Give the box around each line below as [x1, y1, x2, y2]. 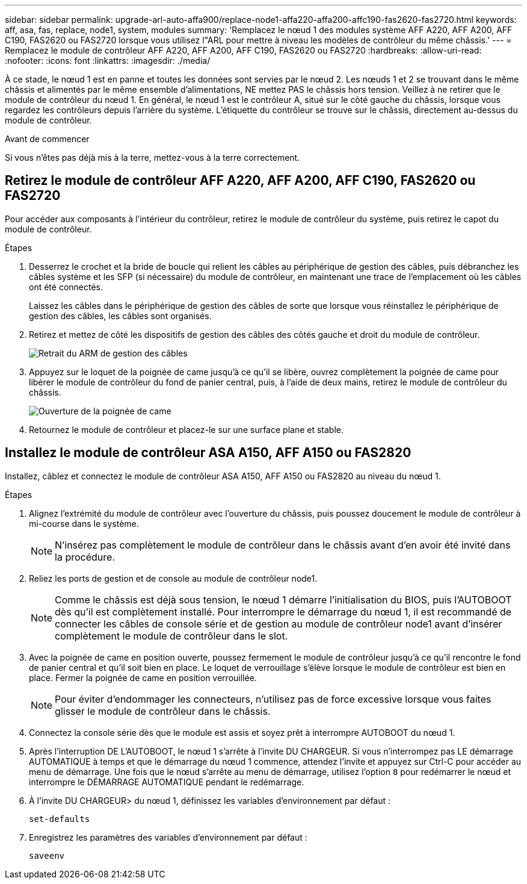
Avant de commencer [5, 134, 90, 144]
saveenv [29, 850, 65, 861]
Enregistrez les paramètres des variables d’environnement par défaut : [29, 832, 307, 842]
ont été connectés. [29, 281, 103, 292]
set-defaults [29, 814, 90, 824]
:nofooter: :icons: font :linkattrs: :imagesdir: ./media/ [5, 55, 211, 66]
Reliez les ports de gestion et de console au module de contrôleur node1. [29, 573, 318, 584]
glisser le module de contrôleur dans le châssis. [55, 705, 271, 717]
